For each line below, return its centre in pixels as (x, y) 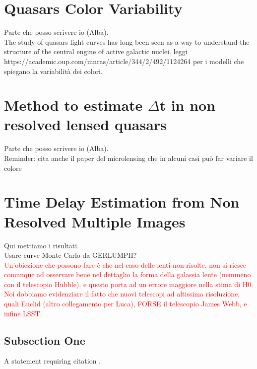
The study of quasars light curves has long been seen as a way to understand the (127, 41)
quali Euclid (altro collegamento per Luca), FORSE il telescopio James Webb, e (126, 304)
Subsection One (45, 340)
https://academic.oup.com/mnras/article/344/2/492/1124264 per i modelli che (124, 61)
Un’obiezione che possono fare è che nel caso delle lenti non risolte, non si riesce (125, 264)
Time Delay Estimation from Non (122, 202)
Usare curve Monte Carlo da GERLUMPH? (70, 255)
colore (13, 168)
